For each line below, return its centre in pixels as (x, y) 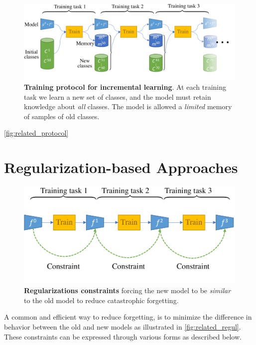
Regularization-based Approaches (121, 167)
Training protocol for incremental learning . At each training (125, 86)
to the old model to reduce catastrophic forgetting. (101, 300)
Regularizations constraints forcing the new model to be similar (128, 290)
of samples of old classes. (62, 116)
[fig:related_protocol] (36, 133)
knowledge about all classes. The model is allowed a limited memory (128, 106)
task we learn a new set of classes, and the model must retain (118, 96)
